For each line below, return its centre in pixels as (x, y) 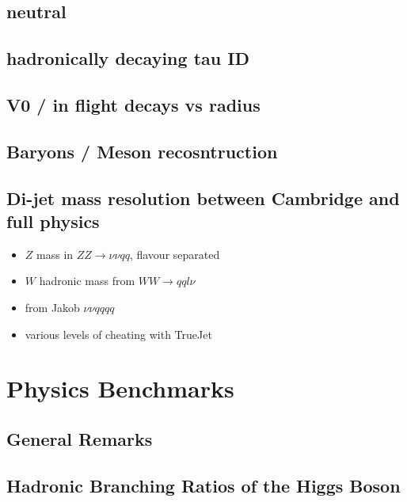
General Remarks (80, 438)
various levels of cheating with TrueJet (118, 334)
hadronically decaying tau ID (128, 58)
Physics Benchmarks (120, 388)
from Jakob (52, 307)
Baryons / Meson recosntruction (142, 151)
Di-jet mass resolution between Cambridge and (203, 198)
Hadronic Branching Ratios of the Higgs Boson (203, 485)
